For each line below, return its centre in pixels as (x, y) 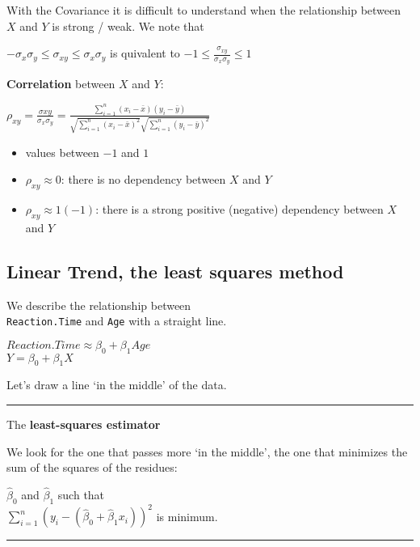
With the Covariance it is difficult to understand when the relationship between (204, 10)
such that (81, 494)
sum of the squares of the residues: (92, 467)
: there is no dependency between (143, 179)
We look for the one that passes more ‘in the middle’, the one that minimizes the (207, 451)
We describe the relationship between (99, 305)
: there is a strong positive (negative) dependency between (239, 208)
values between (62, 152)
